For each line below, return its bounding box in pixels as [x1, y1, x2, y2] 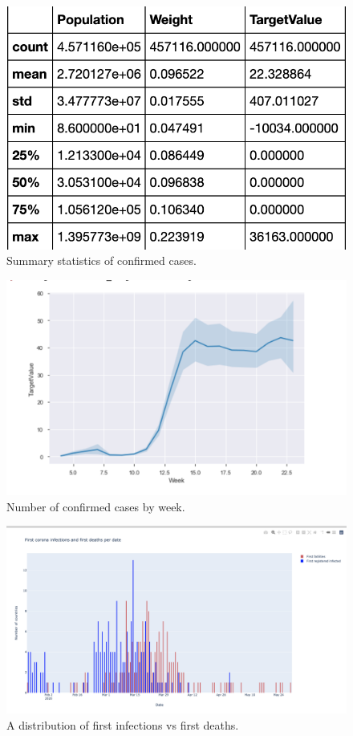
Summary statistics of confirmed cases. [6, 252, 197, 269]
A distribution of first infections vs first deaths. [6, 717, 239, 734]
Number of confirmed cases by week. [6, 498, 185, 514]
